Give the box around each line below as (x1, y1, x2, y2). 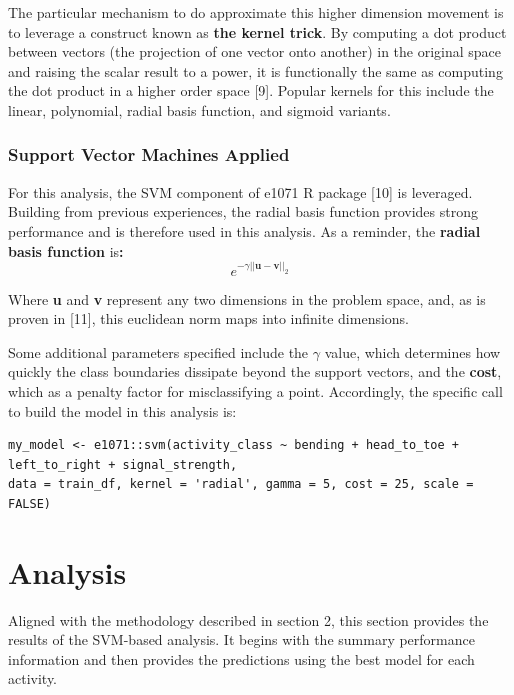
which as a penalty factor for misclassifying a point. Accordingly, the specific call (8, 380, 503, 401)
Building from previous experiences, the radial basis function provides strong (8, 201, 478, 222)
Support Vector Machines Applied (8, 142, 290, 167)
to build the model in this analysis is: (8, 400, 237, 421)
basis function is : (8, 240, 124, 261)
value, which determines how (324, 341, 501, 362)
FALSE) (8, 496, 51, 511)
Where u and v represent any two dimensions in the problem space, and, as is (8, 288, 486, 309)
